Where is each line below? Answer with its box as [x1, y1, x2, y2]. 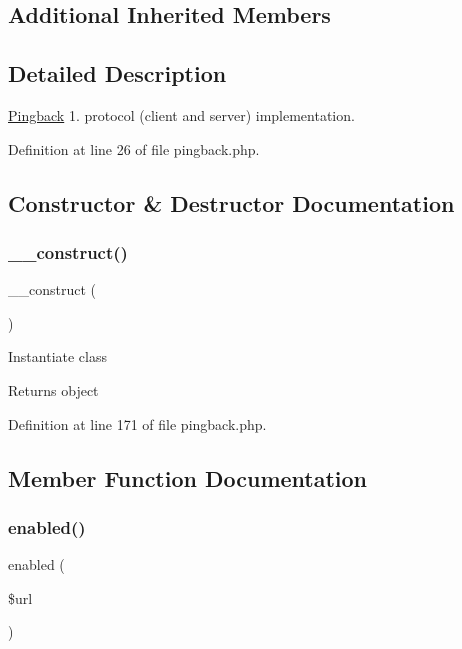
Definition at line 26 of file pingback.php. [8, 138, 260, 159]
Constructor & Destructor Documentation [8, 187, 455, 218]
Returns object [8, 379, 99, 400]
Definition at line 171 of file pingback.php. [8, 413, 267, 434]
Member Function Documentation [8, 462, 368, 493]
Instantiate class [8, 346, 107, 367]
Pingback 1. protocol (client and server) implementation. [8, 104, 355, 125]
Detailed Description [8, 58, 227, 89]
